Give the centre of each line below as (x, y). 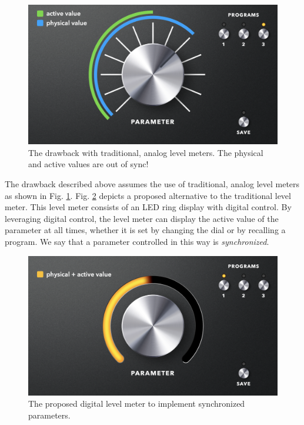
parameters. (49, 415)
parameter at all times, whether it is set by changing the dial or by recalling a (145, 230)
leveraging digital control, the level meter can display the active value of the (142, 218)
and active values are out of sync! (88, 164)
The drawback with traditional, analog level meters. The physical (146, 152)
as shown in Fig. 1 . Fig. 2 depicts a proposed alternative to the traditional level (148, 195)
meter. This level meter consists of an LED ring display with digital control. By (148, 207)
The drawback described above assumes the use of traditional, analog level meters (152, 184)
